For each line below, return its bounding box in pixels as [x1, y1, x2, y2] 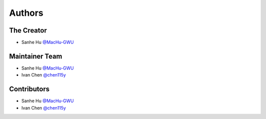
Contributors [9, 85, 50, 93]
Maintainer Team [9, 52, 63, 60]
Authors [9, 7, 44, 18]
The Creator [9, 26, 47, 35]
